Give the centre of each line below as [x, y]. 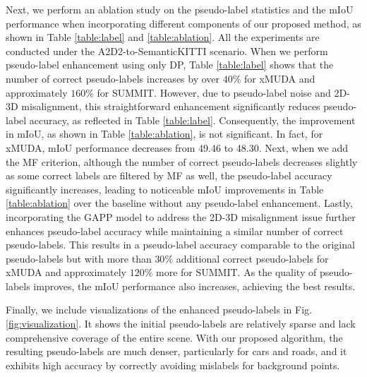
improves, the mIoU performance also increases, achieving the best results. [194, 286]
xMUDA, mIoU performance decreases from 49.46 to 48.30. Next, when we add [177, 147]
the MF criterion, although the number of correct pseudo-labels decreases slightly [182, 161]
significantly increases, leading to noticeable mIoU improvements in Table [165, 189]
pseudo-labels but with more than [79, 258]
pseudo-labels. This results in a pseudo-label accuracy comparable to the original [180, 245]
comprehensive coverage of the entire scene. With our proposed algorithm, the [174, 337]
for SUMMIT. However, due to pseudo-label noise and [214, 92]
